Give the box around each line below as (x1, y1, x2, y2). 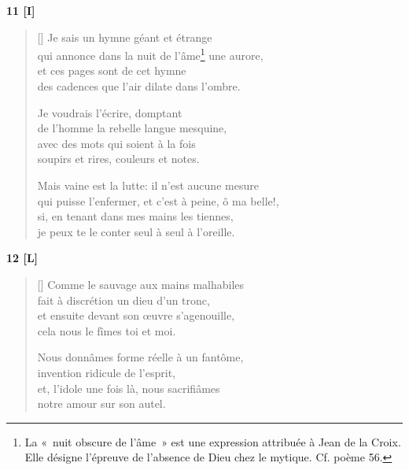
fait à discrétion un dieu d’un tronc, (37, 291, 210, 308)
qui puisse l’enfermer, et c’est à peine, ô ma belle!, (37, 192, 279, 209)
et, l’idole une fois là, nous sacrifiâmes (37, 379, 220, 396)
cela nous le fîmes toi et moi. (37, 322, 176, 339)
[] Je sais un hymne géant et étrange (37, 28, 212, 45)
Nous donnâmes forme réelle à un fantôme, (37, 349, 244, 365)
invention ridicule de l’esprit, (37, 364, 175, 380)
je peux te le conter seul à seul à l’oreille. (37, 223, 235, 239)
